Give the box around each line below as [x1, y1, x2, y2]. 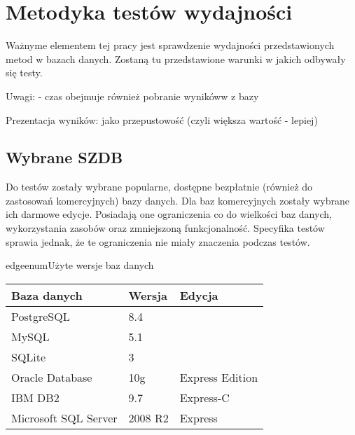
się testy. [6, 65, 43, 80]
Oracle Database [11, 368, 92, 385]
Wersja [128, 286, 167, 303]
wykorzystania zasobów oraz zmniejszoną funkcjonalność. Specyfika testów [6, 221, 325, 235]
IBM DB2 [11, 389, 60, 406]
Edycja [179, 286, 218, 303]
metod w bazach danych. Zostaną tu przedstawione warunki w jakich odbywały [6, 51, 346, 66]
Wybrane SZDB [6, 146, 123, 168]
